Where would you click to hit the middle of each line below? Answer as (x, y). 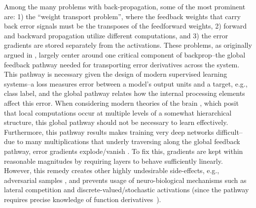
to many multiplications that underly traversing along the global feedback (128, 141)
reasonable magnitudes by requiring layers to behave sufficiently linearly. (113, 161)
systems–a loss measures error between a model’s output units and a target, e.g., (126, 83)
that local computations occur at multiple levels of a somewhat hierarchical (118, 112)
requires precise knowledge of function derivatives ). (83, 199)
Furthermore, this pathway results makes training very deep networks (109, 132)
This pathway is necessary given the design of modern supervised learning (116, 74)
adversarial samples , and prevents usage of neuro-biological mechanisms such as (125, 180)
